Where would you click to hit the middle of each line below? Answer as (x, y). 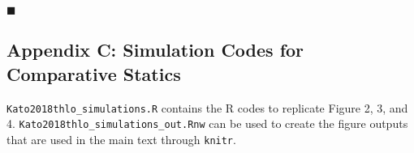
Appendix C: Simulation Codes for (155, 50)
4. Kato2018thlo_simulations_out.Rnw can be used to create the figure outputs (207, 123)
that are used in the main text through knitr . (121, 139)
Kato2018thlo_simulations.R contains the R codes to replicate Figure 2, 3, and (207, 107)
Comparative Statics (94, 73)
